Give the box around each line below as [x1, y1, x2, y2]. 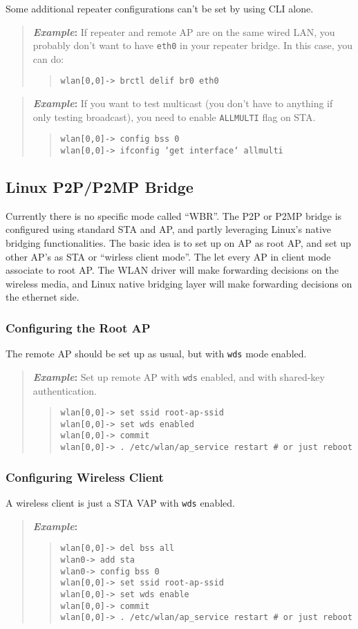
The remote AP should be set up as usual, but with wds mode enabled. [6, 346, 307, 361]
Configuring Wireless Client [6, 468, 164, 485]
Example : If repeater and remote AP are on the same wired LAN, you [32, 24, 335, 39]
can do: [32, 51, 64, 66]
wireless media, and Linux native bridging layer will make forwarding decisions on [6, 276, 352, 290]
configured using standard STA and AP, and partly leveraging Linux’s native [6, 222, 332, 236]
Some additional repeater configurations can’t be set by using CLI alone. [6, 1, 314, 15]
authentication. [32, 383, 97, 397]
